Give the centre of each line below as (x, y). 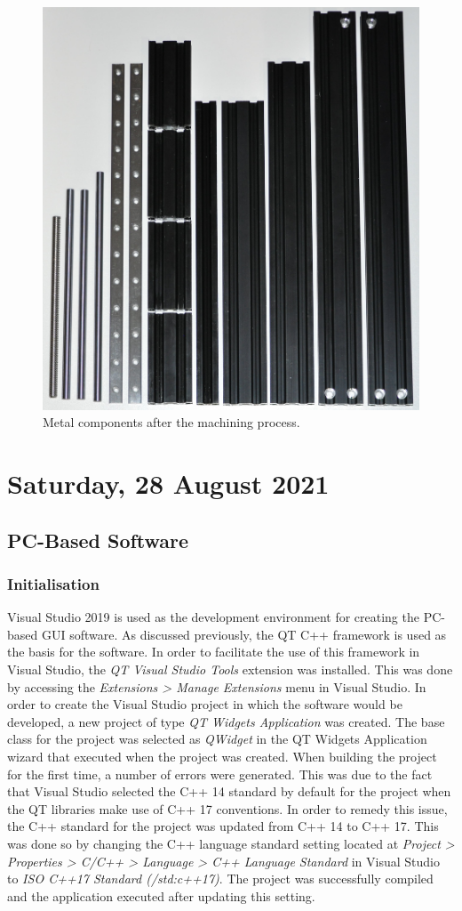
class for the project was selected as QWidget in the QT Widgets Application (217, 739)
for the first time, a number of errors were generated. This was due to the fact (220, 774)
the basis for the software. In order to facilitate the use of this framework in (214, 652)
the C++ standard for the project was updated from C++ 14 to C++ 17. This (223, 826)
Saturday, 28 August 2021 (168, 484)
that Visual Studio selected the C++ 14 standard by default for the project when (229, 791)
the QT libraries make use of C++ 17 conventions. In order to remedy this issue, (227, 808)
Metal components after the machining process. (171, 422)
